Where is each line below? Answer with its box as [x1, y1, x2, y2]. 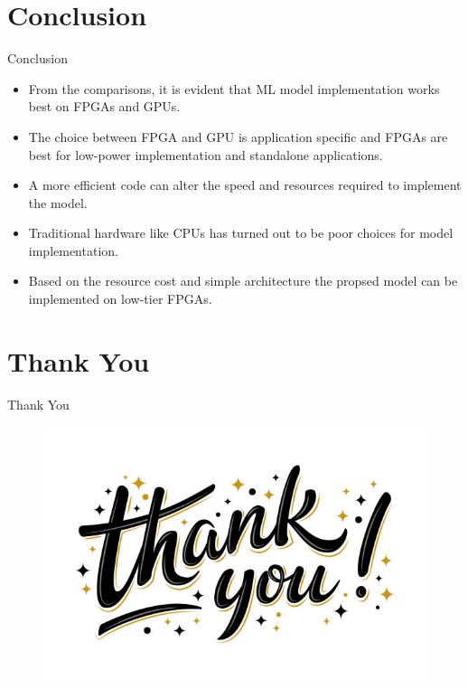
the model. [28, 193, 88, 212]
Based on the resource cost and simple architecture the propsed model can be [28, 271, 458, 290]
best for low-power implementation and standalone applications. [28, 145, 383, 164]
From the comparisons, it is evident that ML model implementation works [28, 79, 440, 98]
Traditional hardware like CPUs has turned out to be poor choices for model [28, 223, 454, 242]
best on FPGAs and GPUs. [28, 97, 181, 116]
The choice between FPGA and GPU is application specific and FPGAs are [28, 127, 448, 146]
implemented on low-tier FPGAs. [28, 289, 212, 308]
